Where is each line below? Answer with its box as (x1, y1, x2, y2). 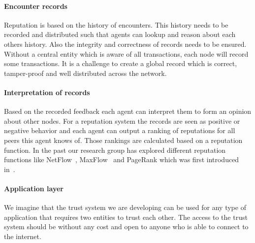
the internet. (4, 231, 41, 241)
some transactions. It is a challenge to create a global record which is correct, (4, 58, 237, 69)
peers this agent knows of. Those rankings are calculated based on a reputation (4, 135, 243, 145)
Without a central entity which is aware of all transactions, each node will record (4, 48, 249, 59)
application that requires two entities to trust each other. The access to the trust (4, 211, 248, 222)
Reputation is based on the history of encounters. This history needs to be (4, 19, 228, 30)
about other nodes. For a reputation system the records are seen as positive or (4, 115, 240, 126)
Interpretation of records (4, 87, 90, 97)
